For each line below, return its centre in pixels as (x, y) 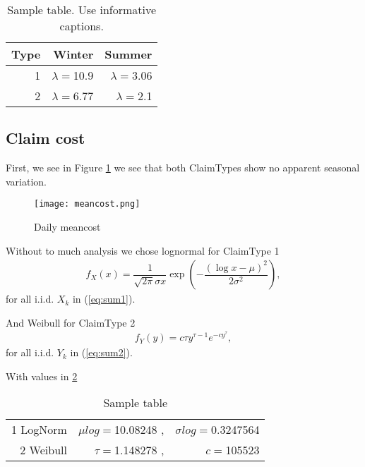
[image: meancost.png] (87, 204)
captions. (82, 26)
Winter (73, 54)
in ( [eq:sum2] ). (101, 352)
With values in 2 (42, 376)
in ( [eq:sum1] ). (104, 299)
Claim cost (46, 138)
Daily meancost (67, 227)
